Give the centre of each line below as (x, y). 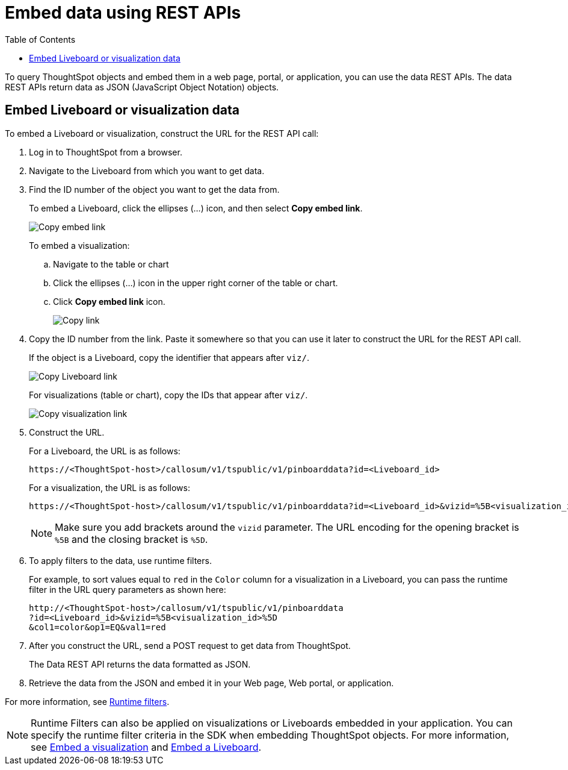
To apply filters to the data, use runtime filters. (120, 560)
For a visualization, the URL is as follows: (110, 487)
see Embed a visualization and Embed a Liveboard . (146, 747)
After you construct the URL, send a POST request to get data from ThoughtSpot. (190, 645)
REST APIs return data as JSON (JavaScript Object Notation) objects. (142, 87)
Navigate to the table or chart (111, 264)
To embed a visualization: (79, 245)
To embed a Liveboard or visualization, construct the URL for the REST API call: (162, 133)
